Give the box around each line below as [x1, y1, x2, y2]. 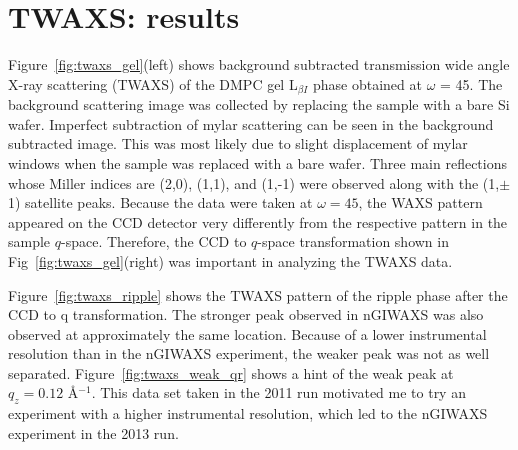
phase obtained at [312, 73, 422, 94]
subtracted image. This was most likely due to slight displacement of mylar [8, 133, 468, 154]
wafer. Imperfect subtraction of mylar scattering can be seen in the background [8, 113, 494, 134]
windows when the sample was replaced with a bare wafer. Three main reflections [8, 152, 507, 173]
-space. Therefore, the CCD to [60, 231, 247, 252]
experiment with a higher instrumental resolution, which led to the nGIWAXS [8, 403, 488, 424]
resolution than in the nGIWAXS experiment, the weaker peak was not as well [8, 343, 490, 364]
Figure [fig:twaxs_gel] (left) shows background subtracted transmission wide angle [8, 54, 510, 75]
